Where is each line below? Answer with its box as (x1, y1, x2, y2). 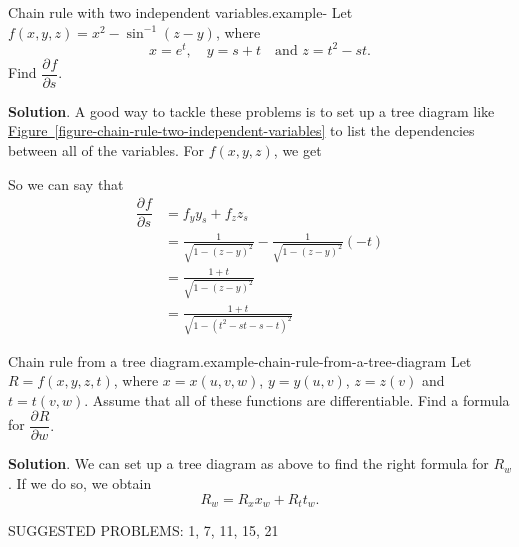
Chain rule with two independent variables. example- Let (8, 2, 353, 22)
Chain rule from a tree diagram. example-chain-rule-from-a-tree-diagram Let (8, 350, 472, 371)
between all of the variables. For (8, 139, 204, 160)
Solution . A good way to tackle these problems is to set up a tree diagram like (8, 100, 495, 121)
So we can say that (8, 173, 124, 194)
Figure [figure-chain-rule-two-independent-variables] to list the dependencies (8, 120, 475, 141)
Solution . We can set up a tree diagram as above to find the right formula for (8, 453, 489, 474)
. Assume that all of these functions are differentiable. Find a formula (84, 389, 510, 410)
